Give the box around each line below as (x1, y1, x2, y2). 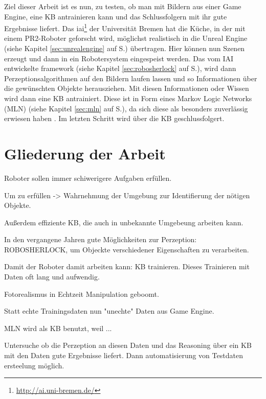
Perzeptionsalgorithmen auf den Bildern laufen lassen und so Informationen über (4, 73, 257, 83)
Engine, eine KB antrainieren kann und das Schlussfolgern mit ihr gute (4, 11, 227, 21)
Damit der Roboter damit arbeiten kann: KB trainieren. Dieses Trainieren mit (4, 261, 250, 272)
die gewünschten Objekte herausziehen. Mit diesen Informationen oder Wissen (4, 83, 249, 93)
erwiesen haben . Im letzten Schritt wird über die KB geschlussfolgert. (4, 113, 225, 124)
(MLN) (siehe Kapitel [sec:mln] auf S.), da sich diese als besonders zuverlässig (4, 103, 248, 113)
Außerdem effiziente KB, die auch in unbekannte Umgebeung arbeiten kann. (4, 217, 243, 227)
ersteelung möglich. (4, 360, 64, 370)
